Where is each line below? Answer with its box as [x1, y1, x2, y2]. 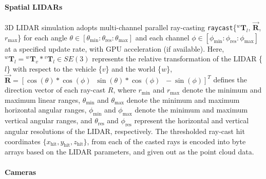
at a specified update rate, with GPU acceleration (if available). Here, [5, 43, 224, 54]
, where [113, 84, 136, 95]
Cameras [5, 166, 36, 177]
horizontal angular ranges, [5, 104, 87, 115]
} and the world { [105, 63, 162, 74]
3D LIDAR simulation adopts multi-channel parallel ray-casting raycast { [5, 22, 237, 33]
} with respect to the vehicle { [7, 63, 102, 74]
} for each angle [17, 32, 67, 42]
